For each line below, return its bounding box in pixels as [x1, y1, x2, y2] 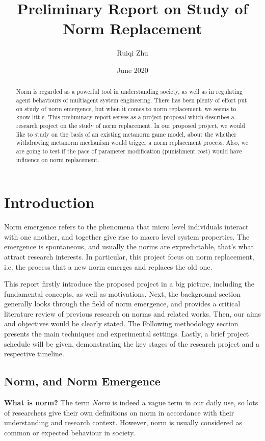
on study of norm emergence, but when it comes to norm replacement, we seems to [16, 104, 236, 113]
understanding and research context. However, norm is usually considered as [4, 417, 242, 428]
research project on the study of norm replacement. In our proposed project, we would [16, 121, 245, 129]
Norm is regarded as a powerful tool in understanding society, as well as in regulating [16, 87, 243, 96]
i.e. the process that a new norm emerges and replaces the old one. [4, 261, 213, 272]
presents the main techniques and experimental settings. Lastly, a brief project [4, 328, 249, 339]
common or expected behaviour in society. [4, 427, 136, 437]
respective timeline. [4, 348, 64, 359]
